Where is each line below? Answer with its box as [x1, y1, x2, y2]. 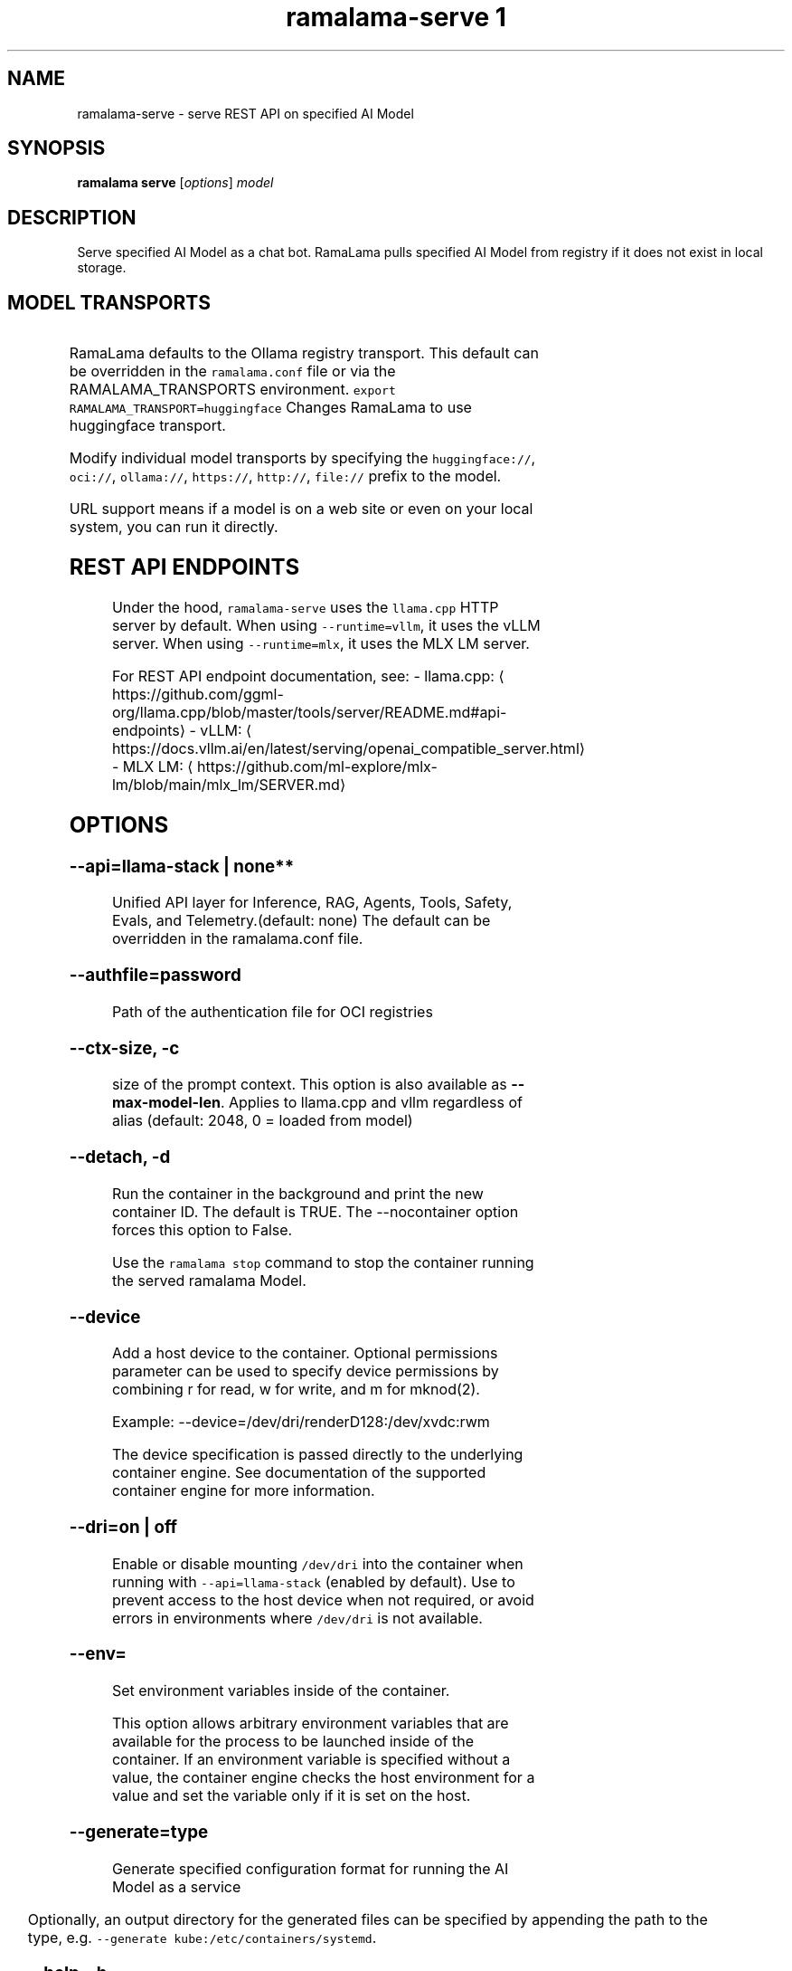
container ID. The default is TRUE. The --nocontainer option [111, 1202, 519, 1221]
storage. [77, 260, 127, 276]
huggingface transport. [69, 416, 226, 435]
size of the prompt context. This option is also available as [111, 1075, 507, 1094]
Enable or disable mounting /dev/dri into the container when [111, 1554, 523, 1573]
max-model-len [111, 1093, 221, 1112]
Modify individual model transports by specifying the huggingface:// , [69, 449, 536, 468]
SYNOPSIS [7, 137, 106, 160]
